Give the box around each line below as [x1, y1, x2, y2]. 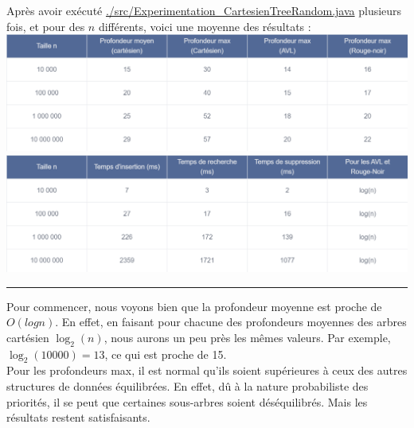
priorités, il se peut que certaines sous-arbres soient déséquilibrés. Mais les [6, 393, 368, 410]
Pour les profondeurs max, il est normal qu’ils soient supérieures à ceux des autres [6, 362, 408, 379]
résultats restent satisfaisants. [6, 409, 150, 426]
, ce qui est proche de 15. [104, 345, 227, 362]
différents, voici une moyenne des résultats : [98, 18, 311, 34]
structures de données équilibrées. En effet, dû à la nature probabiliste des [6, 378, 369, 395]
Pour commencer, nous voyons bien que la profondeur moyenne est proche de [6, 298, 382, 314]
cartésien [6, 329, 49, 345]
